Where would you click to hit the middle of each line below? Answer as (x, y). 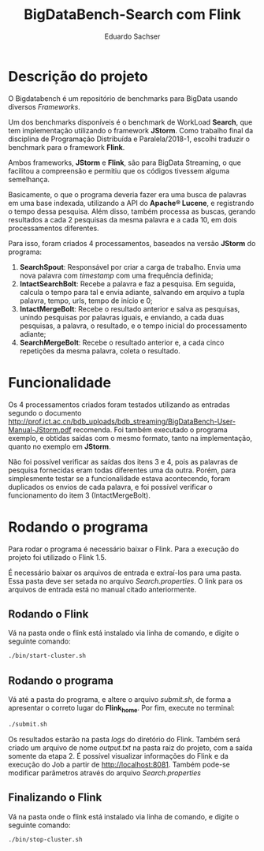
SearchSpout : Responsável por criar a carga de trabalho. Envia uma (130, 267)
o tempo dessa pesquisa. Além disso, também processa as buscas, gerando (132, 211)
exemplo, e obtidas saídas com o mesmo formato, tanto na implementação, (130, 438)
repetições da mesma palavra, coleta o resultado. (100, 351)
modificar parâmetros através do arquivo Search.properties (104, 773)
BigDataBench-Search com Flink (132, 15)
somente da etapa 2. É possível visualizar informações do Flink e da (118, 756)
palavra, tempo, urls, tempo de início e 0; (86, 300)
